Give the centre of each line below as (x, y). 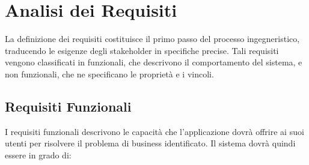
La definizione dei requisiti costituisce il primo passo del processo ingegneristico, (152, 39)
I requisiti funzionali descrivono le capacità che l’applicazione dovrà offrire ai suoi (154, 131)
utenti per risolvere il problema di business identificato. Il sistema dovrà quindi (150, 143)
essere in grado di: (38, 154)
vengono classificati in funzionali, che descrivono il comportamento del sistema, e (154, 62)
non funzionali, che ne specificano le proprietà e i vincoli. (109, 73)
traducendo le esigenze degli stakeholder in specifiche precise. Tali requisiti (142, 50)
